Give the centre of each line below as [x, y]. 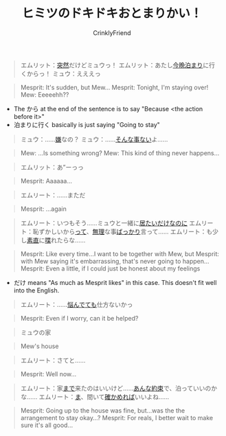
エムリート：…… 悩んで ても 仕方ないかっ [77, 304]
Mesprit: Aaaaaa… [46, 181]
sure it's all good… [47, 425]
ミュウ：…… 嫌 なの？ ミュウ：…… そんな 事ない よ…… [94, 139]
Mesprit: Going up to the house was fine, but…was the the [103, 410]
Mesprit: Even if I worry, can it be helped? [79, 318]
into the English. [36, 290]
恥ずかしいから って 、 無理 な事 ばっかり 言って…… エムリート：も [123, 231]
